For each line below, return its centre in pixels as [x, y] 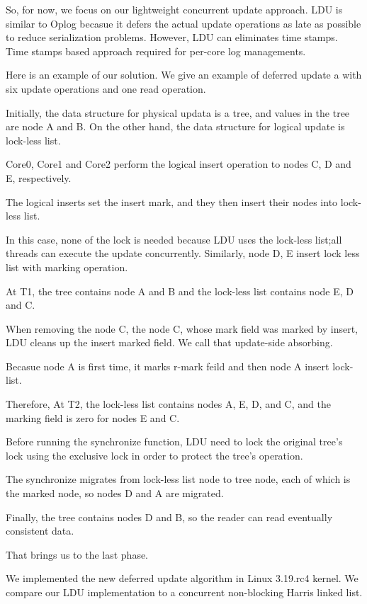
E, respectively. [39, 177]
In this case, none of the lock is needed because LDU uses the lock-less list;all [174, 239]
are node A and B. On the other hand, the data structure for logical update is [175, 126]
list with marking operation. [67, 267]
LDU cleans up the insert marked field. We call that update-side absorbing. [169, 342]
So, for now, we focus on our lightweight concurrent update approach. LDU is [174, 9]
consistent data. [40, 531]
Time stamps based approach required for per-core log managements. [156, 51]
